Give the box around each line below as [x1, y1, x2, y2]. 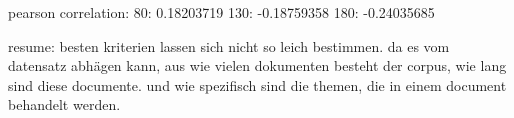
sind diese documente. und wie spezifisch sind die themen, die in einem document [8, 74, 507, 95]
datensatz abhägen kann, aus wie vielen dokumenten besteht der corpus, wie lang [8, 55, 507, 76]
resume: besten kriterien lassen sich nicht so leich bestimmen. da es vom [8, 35, 450, 56]
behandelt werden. [8, 94, 121, 115]
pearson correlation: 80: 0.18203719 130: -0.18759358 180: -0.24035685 [8, 2, 435, 22]
